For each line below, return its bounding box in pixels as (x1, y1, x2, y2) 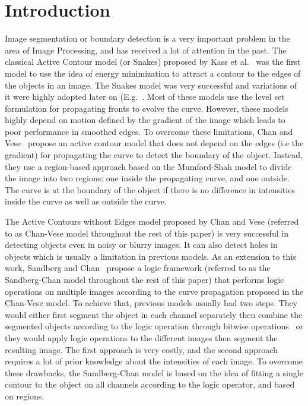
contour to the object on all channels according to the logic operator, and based (5, 378, 295, 391)
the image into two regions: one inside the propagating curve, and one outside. (5, 172, 290, 184)
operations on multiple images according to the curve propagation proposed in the (5, 285, 304, 297)
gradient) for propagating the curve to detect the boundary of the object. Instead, (5, 149, 303, 161)
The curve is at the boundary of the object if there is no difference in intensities (5, 183, 295, 196)
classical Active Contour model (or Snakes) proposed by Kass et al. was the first (5, 55, 301, 68)
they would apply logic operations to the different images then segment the (5, 331, 278, 344)
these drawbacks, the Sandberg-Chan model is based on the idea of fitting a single (5, 366, 303, 379)
